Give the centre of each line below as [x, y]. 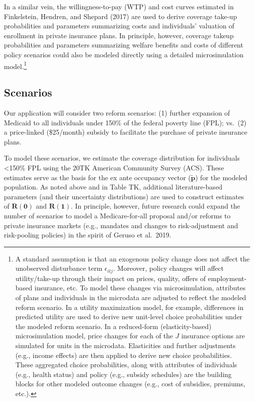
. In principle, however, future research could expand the [156, 206]
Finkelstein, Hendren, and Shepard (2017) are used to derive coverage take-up [120, 16]
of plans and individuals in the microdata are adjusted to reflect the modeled [131, 297]
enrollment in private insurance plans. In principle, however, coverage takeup [119, 35]
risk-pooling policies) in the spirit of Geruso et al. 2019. [88, 235]
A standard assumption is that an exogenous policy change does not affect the [133, 258]
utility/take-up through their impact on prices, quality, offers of [111, 278]
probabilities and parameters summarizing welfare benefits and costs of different [124, 45]
